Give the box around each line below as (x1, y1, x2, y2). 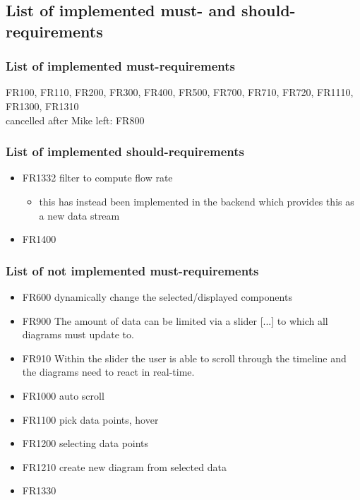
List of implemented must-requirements (6, 57, 235, 75)
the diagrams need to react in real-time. (22, 364, 195, 379)
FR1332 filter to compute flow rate (22, 170, 173, 185)
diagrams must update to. (22, 327, 134, 342)
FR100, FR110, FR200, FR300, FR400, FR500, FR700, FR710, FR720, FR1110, (6, 85, 354, 100)
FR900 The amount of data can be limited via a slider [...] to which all (22, 313, 328, 328)
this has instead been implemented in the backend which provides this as (39, 194, 354, 208)
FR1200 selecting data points (22, 436, 149, 451)
